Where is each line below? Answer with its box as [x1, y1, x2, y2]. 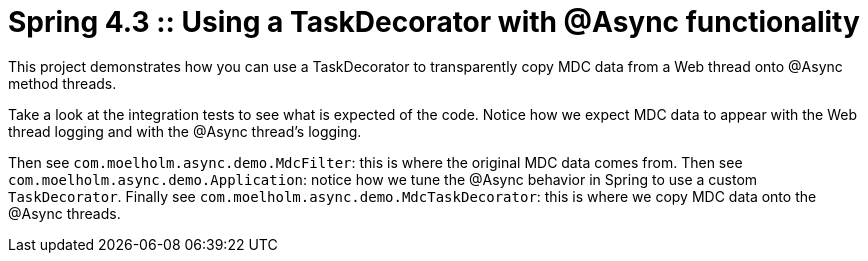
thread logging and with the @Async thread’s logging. [8, 122, 362, 140]
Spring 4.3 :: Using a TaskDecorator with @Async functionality [8, 5, 860, 39]
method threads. [8, 74, 117, 92]
